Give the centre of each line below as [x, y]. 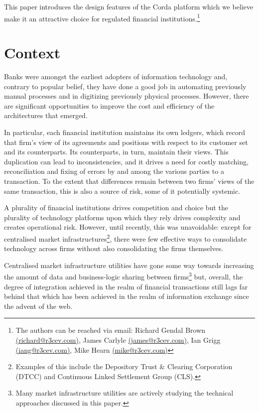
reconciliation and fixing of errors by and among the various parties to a [114, 171]
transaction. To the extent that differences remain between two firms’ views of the [129, 181]
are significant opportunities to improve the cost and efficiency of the [109, 105]
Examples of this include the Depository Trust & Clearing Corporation [124, 366]
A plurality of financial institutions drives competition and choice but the [116, 207]
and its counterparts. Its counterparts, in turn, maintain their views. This [116, 152]
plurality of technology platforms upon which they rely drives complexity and [122, 217]
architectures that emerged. [46, 115]
